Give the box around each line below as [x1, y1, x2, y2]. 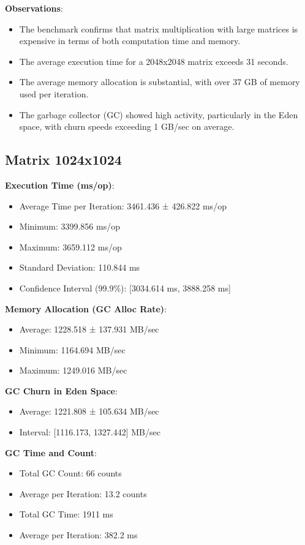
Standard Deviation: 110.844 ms [19, 261, 140, 274]
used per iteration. [19, 87, 89, 100]
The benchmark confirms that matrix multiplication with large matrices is [19, 22, 298, 35]
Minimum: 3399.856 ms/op [19, 220, 120, 233]
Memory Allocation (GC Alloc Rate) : [5, 302, 167, 315]
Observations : [5, 2, 63, 14]
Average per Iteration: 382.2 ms [19, 528, 138, 541]
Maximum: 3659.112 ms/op [19, 240, 122, 253]
